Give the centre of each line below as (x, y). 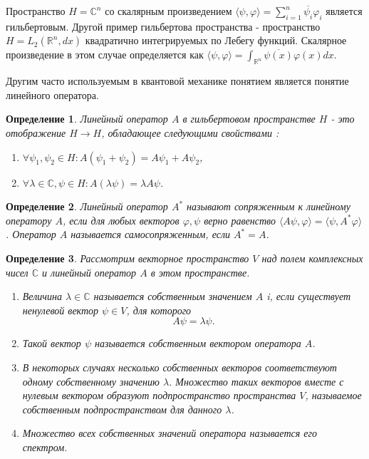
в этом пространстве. (200, 272)
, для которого (159, 310)
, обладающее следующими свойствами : (190, 132)
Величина (42, 296)
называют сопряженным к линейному (269, 206)
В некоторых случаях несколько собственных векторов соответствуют (180, 367)
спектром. (45, 447)
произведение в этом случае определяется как (105, 55)
